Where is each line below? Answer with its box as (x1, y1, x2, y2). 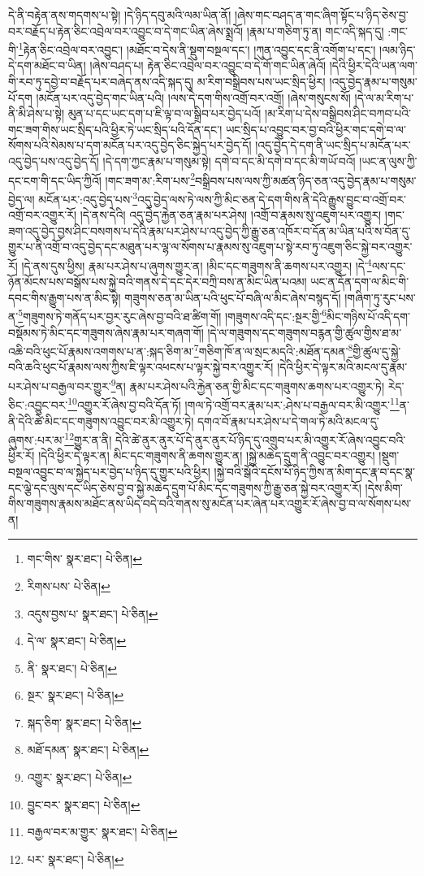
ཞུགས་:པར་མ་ (8, 431, 65, 448)
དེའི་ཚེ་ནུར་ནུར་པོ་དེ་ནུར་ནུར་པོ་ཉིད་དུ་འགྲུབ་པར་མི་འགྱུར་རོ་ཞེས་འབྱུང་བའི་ (115, 431, 406, 448)
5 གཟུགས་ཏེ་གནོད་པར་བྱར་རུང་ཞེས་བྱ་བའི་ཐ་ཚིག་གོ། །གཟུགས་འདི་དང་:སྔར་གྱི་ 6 (18, 306, 327, 324)
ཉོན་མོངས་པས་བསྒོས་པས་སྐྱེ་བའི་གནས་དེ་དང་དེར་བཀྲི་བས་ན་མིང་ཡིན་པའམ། (8, 273, 307, 290)
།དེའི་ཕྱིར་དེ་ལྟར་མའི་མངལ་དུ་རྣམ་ (277, 358, 408, 375)
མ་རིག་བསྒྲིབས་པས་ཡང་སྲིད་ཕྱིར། (197, 73, 326, 90)
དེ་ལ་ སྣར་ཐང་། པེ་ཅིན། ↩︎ (27, 632, 127, 649)
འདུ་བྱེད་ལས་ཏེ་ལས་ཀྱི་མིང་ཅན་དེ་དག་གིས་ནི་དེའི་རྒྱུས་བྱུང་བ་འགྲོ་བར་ (137, 190, 406, 207)
